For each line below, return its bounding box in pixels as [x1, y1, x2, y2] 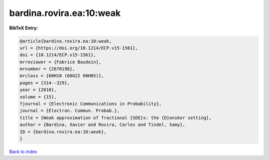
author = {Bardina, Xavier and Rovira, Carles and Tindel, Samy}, [19, 122, 185, 128]
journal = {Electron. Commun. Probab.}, [19, 108, 120, 114]
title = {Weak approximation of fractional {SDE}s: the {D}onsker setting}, [19, 115, 212, 121]
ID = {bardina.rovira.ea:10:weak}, [19, 129, 107, 135]
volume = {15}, [19, 94, 57, 100]
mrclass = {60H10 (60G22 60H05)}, [19, 73, 104, 79]
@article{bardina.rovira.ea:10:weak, [19, 38, 112, 44]
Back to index [9, 149, 37, 155]
